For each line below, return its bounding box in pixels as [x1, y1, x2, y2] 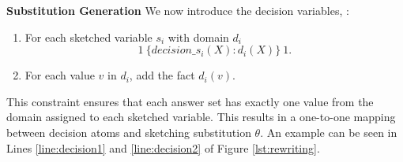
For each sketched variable [24, 28, 153, 45]
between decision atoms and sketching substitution [6, 123, 251, 140]
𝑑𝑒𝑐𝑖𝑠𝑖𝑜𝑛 [151, 45, 192, 57]
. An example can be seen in [260, 123, 397, 140]
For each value [24, 67, 95, 83]
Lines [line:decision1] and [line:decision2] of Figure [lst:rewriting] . [6, 139, 320, 156]
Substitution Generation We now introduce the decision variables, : [6, 2, 349, 18]
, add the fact [129, 67, 195, 83]
